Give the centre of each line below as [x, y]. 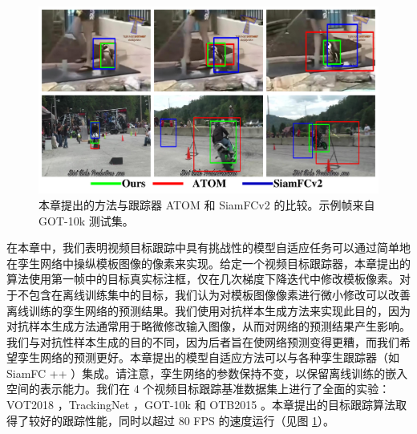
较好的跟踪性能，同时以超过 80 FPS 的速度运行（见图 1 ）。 [182, 420]
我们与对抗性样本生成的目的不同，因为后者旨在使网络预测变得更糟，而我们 [203, 341]
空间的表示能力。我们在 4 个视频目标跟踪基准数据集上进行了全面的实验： [198, 389]
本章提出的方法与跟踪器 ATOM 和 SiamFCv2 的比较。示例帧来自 [207, 204]
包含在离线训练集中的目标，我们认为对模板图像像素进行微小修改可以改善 [219, 294]
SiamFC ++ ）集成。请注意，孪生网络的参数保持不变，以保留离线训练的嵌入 [207, 373]
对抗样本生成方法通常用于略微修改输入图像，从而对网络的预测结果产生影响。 [208, 326]
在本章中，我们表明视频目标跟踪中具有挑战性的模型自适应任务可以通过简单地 [208, 247]
